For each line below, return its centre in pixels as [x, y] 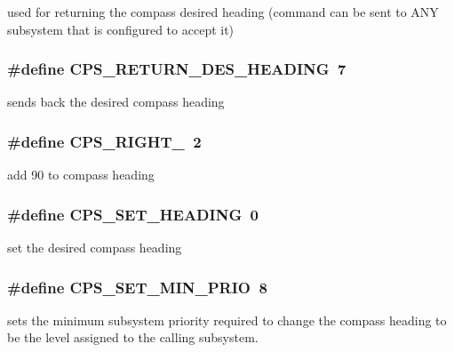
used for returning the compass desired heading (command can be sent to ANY [223, 12]
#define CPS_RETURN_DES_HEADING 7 [177, 69]
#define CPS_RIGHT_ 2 [104, 141]
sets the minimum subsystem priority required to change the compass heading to [227, 320]
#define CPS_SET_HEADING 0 [133, 214]
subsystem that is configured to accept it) [121, 29]
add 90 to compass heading [81, 175]
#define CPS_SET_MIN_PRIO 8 [137, 287]
